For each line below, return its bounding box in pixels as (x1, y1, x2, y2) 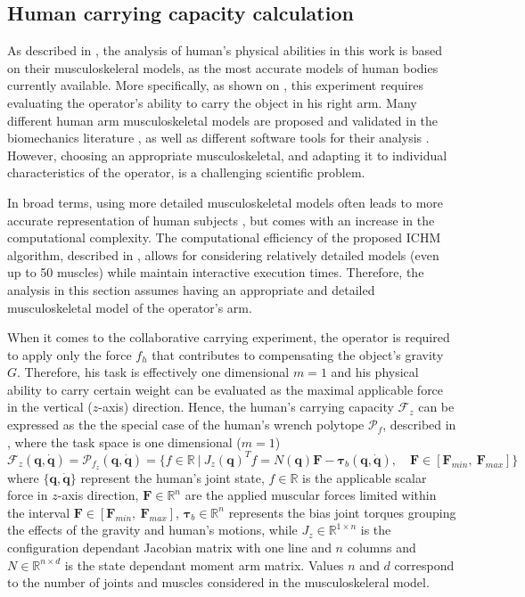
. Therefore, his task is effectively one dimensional (17, 363, 290, 381)
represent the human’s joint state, (80, 468, 265, 487)
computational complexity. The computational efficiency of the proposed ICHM (7, 228, 441, 247)
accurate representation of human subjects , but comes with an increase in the (7, 210, 435, 229)
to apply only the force (7, 345, 132, 364)
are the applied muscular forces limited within (185, 486, 437, 504)
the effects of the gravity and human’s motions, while (7, 520, 298, 539)
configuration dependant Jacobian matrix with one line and (7, 538, 332, 556)
